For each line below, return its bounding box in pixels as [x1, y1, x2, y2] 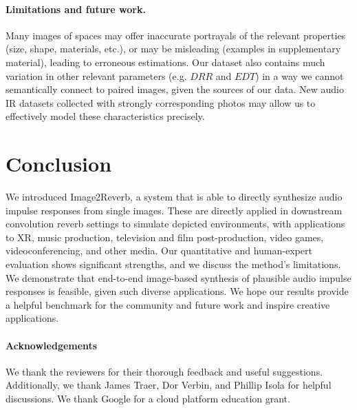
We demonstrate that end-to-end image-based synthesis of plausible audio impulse [6, 270, 351, 285]
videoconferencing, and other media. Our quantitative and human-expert [6, 243, 312, 258]
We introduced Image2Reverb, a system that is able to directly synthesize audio [6, 189, 343, 204]
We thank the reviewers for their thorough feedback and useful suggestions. [6, 364, 323, 378]
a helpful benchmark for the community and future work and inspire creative [6, 297, 330, 311]
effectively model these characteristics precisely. [6, 109, 205, 123]
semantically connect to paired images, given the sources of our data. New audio [6, 82, 344, 96]
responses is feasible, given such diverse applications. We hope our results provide [6, 284, 349, 298]
